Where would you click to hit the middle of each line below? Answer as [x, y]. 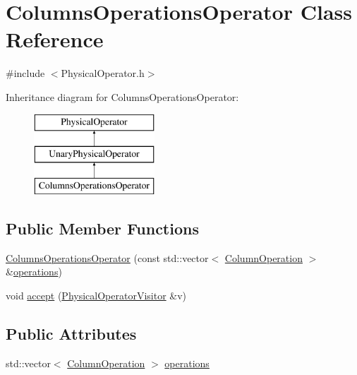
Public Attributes [71, 333]
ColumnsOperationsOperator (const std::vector [107, 257]
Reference [55, 39]
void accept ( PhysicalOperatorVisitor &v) [96, 295]
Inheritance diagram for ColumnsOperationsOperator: [122, 96]
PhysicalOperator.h [103, 73]
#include [25, 73]
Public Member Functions [102, 228]
